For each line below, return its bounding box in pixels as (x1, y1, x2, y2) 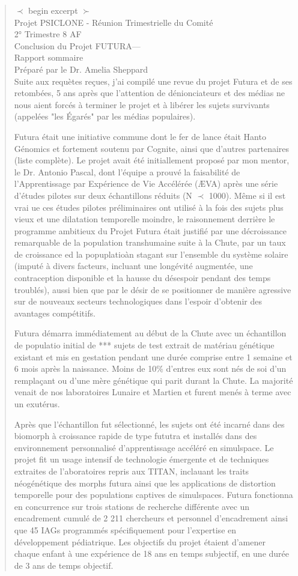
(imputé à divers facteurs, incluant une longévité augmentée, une (14, 259, 253, 272)
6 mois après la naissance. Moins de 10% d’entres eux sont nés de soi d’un (14, 362, 287, 375)
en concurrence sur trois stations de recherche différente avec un (14, 500, 250, 512)
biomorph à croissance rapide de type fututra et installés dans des (14, 429, 257, 442)
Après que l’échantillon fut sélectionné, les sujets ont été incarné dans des (14, 417, 285, 430)
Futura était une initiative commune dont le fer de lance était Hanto (14, 130, 266, 142)
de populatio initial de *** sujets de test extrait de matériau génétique (14, 339, 275, 351)
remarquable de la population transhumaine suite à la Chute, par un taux (14, 236, 286, 249)
